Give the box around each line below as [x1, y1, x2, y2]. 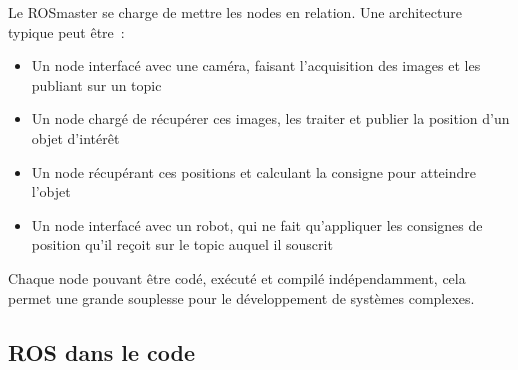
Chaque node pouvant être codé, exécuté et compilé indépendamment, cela [8, 267, 466, 288]
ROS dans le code [8, 336, 195, 367]
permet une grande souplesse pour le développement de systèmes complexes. [8, 287, 475, 308]
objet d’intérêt [31, 127, 120, 148]
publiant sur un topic [31, 74, 162, 95]
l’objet [31, 181, 71, 202]
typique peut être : [8, 21, 125, 42]
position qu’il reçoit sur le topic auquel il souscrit [31, 234, 333, 255]
